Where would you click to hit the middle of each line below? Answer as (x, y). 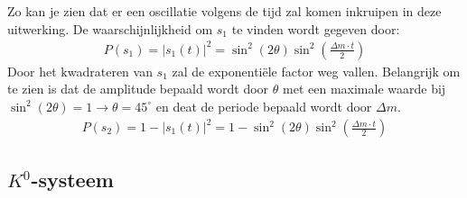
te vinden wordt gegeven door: (316, 28)
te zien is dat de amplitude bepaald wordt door (138, 89)
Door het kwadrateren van (80, 71)
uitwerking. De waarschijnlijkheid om (110, 28)
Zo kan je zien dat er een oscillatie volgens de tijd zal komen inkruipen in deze (224, 11)
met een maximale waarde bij (364, 89)
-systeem (72, 180)
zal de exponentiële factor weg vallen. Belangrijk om (316, 71)
